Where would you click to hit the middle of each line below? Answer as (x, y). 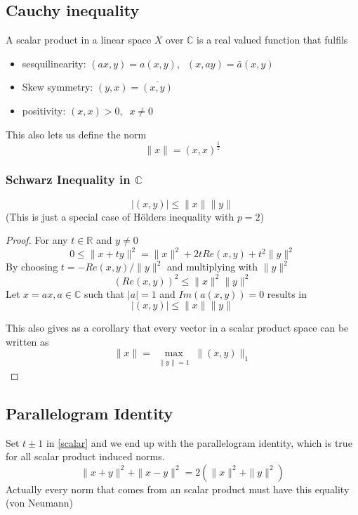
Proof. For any (37, 240)
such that (104, 293)
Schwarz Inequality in (68, 180)
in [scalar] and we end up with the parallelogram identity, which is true (199, 442)
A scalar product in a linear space (79, 40)
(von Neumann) (40, 503)
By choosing (32, 267)
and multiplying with (212, 267)
